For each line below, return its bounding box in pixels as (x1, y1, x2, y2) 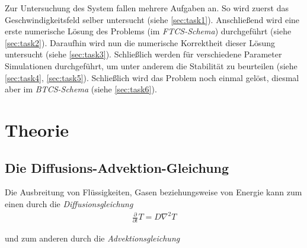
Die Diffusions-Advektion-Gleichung (5, 158, 229, 176)
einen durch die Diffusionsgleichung (5, 197, 133, 210)
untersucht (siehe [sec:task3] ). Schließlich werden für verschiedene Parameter (5, 48, 282, 60)
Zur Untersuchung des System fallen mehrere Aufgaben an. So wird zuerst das (5, 2, 289, 14)
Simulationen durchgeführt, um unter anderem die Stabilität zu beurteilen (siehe (5, 59, 298, 72)
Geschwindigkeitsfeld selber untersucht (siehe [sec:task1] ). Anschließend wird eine (5, 13, 300, 25)
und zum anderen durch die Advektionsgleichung (5, 232, 180, 244)
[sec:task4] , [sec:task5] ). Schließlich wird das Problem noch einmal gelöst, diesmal (5, 71, 299, 83)
